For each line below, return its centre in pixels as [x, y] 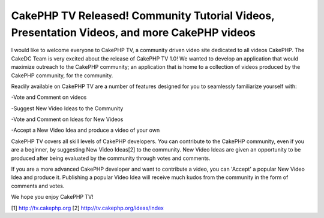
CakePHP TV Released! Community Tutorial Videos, [143, 16]
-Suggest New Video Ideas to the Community [67, 108]
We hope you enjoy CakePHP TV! [52, 197]
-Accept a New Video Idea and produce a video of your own [85, 130]
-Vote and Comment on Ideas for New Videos [67, 119]
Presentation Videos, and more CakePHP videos [133, 32]
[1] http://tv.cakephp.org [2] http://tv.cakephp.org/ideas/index [88, 208]
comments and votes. [38, 186]
